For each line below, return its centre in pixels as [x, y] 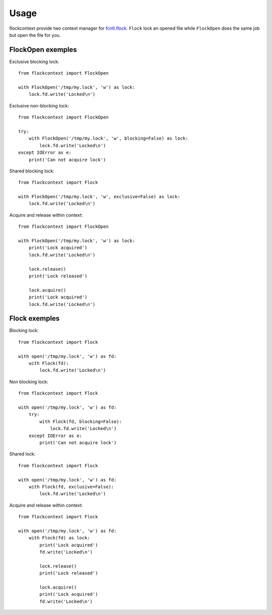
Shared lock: [22, 454]
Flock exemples [35, 318]
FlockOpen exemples [43, 50]
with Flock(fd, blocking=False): [81, 421]
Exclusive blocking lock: [34, 61]
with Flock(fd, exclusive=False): [71, 487]
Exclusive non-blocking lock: [39, 105]
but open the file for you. [35, 35]
